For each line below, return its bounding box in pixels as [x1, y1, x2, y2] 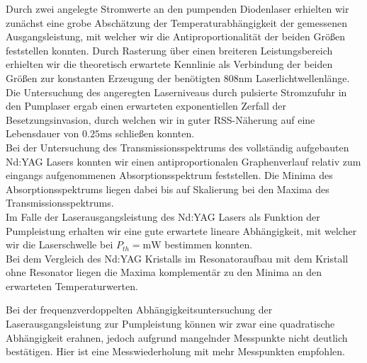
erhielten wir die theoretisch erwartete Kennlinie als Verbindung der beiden [6, 57, 333, 71]
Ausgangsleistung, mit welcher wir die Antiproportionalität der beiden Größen [6, 29, 345, 44]
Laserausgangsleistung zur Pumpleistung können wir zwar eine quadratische [6, 316, 335, 331]
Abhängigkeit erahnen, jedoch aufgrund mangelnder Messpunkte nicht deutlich [6, 330, 348, 345]
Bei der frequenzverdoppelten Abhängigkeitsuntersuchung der [6, 302, 273, 317]
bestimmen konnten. [164, 237, 253, 252]
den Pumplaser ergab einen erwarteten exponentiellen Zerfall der [6, 98, 287, 113]
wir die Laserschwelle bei [6, 237, 113, 252]
